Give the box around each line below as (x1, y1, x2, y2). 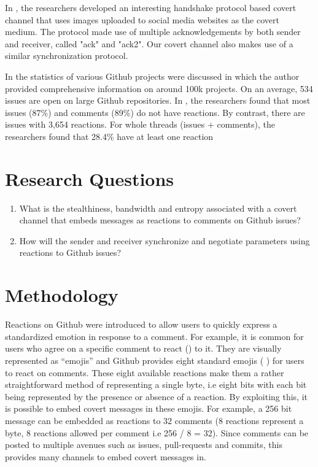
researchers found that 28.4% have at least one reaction (5, 129, 214, 142)
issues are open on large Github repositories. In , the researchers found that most (5, 94, 311, 107)
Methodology (5, 282, 118, 307)
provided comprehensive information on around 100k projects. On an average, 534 (5, 82, 313, 95)
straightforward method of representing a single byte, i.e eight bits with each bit (5, 378, 307, 391)
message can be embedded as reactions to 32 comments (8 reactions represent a (5, 414, 304, 426)
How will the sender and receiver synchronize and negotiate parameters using (19, 234, 310, 247)
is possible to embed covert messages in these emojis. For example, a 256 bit (5, 402, 292, 415)
